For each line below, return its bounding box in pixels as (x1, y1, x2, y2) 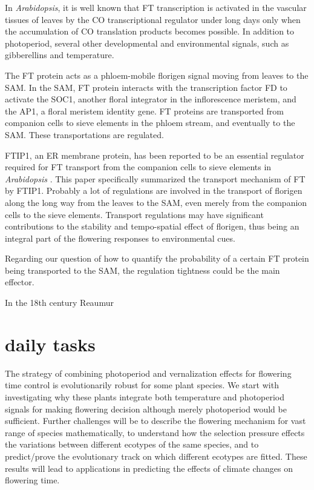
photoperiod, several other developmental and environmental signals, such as (5, 36, 289, 49)
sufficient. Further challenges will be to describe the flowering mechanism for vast (5, 414, 306, 427)
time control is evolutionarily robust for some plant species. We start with (5, 379, 279, 391)
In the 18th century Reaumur (5, 296, 114, 309)
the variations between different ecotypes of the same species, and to (5, 438, 259, 451)
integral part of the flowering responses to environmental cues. (5, 231, 235, 244)
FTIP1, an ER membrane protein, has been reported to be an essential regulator (5, 148, 304, 161)
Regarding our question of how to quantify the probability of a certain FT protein (5, 252, 309, 265)
